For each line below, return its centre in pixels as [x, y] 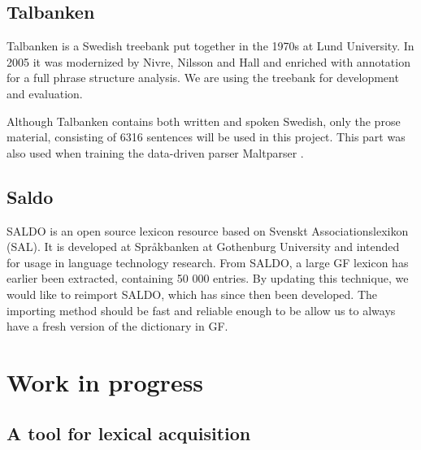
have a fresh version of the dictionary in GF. [117, 326]
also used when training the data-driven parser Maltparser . [155, 152]
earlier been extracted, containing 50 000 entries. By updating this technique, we [208, 278]
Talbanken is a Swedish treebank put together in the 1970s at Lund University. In [210, 46]
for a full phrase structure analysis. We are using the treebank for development [203, 78]
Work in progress [105, 381]
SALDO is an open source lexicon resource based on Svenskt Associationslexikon [208, 230]
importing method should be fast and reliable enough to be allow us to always [201, 310]
